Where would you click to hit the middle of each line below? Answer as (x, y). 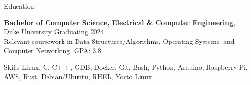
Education (19, 6)
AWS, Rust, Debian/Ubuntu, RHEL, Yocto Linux (78, 76)
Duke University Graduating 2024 (54, 32)
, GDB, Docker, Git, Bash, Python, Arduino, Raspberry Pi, (159, 66)
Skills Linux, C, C (31, 66)
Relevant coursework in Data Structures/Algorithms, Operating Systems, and (119, 41)
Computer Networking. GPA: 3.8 (53, 50)
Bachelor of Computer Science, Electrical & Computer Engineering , (120, 22)
